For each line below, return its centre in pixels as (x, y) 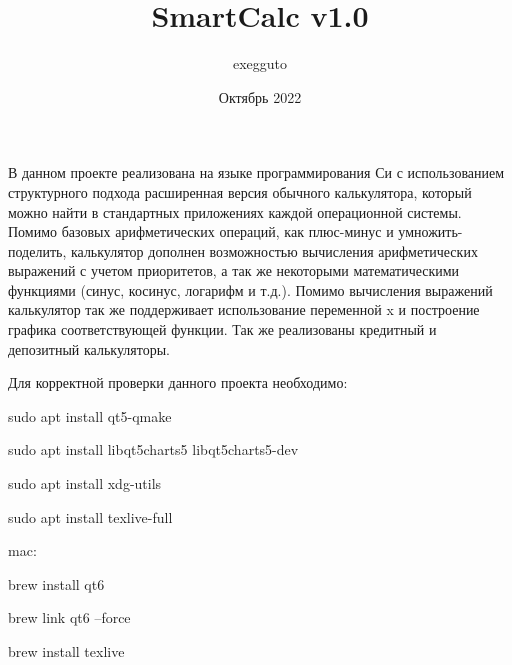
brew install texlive (66, 651)
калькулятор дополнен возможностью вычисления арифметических (274, 250)
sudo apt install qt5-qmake (90, 415)
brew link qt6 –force (69, 617)
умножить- (430, 231)
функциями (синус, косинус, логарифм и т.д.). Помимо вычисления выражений (250, 289)
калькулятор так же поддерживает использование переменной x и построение (244, 309)
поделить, (37, 250)
